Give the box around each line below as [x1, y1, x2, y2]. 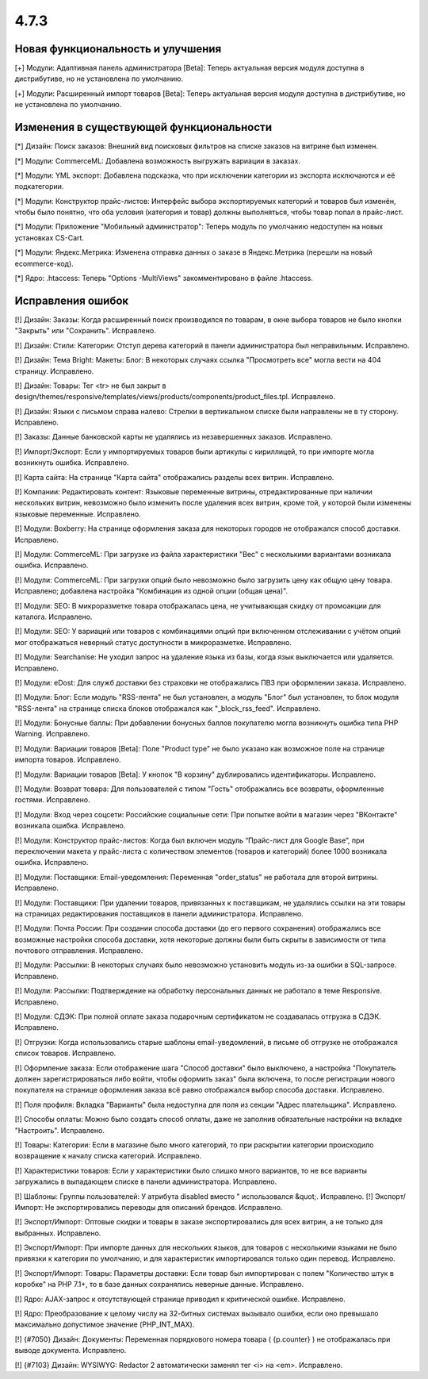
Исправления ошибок [14, 294, 129, 307]
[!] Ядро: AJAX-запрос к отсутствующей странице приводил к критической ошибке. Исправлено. [14, 1294, 346, 1304]
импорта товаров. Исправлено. [14, 755, 122, 765]
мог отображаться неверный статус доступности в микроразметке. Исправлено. [14, 637, 292, 647]
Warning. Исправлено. [14, 729, 90, 739]
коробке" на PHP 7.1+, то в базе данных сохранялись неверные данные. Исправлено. [14, 1280, 304, 1289]
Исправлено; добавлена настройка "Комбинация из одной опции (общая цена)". [14, 586, 289, 596]
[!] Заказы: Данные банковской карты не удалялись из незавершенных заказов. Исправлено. [14, 432, 333, 442]
